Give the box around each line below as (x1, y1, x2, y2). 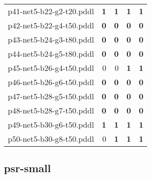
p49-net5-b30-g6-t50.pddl (8, 119, 94, 130)
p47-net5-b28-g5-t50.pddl (8, 90, 94, 102)
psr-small (4, 160, 51, 176)
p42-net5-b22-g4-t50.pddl (8, 20, 94, 31)
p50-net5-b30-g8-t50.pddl (8, 133, 94, 144)
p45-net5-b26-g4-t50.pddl (8, 62, 94, 73)
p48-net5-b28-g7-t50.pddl (8, 105, 94, 116)
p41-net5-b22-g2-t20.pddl (8, 5, 94, 17)
